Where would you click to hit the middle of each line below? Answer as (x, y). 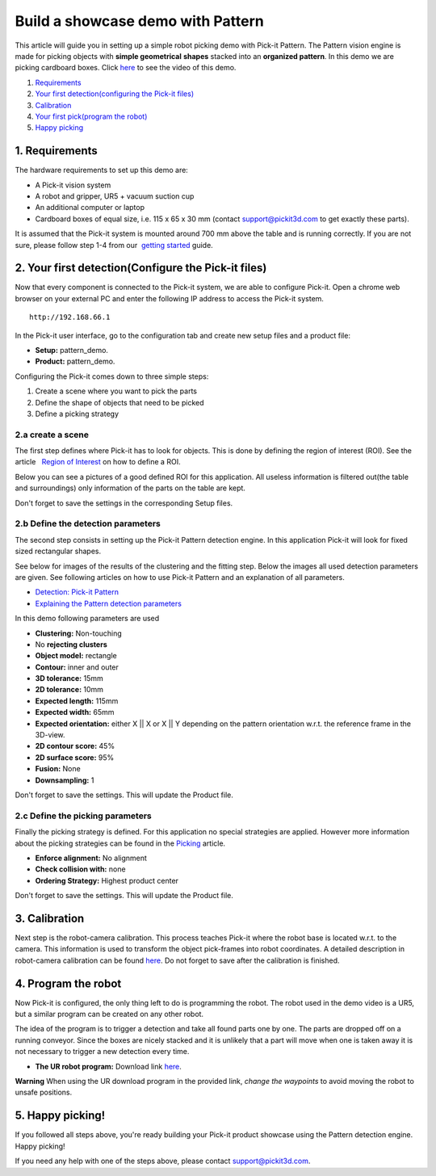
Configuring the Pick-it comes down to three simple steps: (112, 376)
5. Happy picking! (60, 1116)
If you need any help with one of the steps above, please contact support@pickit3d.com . (163, 1161)
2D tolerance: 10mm (69, 690)
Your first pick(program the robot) (91, 116)
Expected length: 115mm (77, 701)
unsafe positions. (44, 1092)
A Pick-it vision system (73, 185)
